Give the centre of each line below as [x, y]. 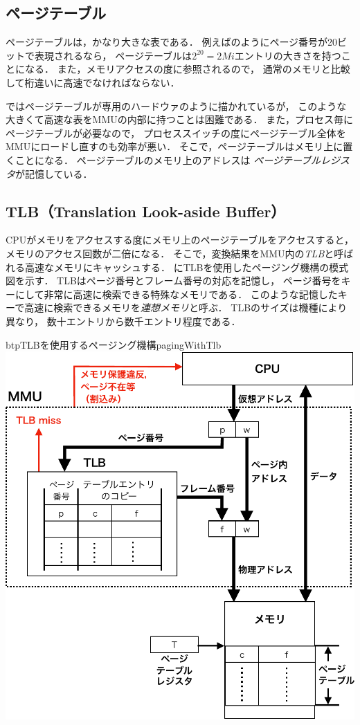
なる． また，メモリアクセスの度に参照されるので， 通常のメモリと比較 [187, 69]
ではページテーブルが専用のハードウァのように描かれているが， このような [176, 105]
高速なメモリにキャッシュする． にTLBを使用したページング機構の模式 [187, 267]
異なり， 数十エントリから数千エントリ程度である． [123, 321]
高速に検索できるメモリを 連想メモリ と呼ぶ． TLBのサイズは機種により [186, 308]
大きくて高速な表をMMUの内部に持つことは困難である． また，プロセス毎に [179, 119]
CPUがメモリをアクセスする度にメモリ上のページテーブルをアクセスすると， [180, 240]
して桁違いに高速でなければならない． [93, 82]
